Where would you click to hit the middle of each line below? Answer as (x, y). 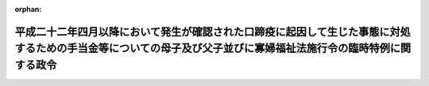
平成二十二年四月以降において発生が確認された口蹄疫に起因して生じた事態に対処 (213, 32)
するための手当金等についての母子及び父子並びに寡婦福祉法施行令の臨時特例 (203, 49)
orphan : (28, 9)
